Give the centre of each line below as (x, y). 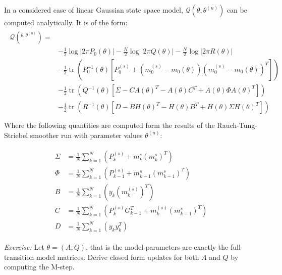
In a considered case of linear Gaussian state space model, (94, 10)
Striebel (16, 135)
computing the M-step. (39, 267)
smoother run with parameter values (86, 135)
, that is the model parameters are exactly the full (163, 247)
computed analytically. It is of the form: (66, 22)
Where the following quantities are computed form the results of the (109, 125)
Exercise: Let (24, 247)
